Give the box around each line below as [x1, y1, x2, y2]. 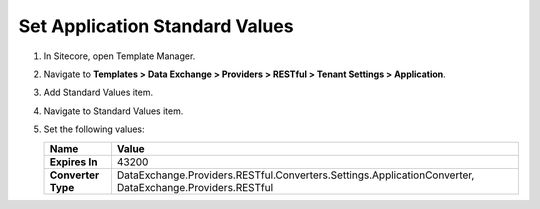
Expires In [49, 155, 99, 169]
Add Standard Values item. [43, 86, 154, 99]
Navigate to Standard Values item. [43, 105, 184, 117]
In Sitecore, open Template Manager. [43, 50, 196, 62]
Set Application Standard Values [18, 15, 294, 37]
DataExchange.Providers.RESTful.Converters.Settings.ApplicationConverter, [116, 168, 475, 182]
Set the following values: [43, 123, 145, 135]
